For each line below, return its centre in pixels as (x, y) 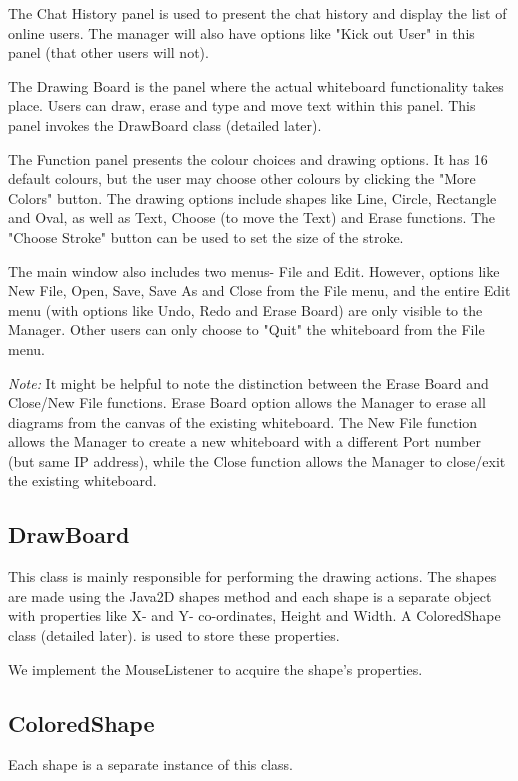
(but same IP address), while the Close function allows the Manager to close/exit (257, 460)
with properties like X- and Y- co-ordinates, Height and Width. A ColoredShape (254, 615)
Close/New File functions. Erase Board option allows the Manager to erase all (247, 402)
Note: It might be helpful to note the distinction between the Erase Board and (248, 382)
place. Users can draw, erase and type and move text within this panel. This (242, 105)
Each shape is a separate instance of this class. (151, 764)
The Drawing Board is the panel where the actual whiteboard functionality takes (256, 85)
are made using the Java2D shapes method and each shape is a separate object (250, 595)
